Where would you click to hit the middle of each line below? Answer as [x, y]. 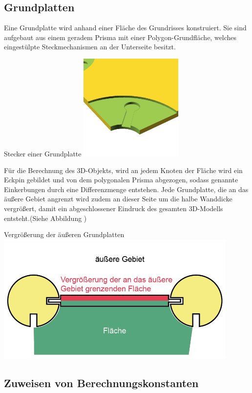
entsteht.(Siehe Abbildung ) [45, 218]
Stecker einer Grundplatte [43, 153]
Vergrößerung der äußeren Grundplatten [64, 234]
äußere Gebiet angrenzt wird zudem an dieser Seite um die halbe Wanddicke [118, 199]
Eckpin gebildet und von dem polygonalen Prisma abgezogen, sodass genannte [121, 180]
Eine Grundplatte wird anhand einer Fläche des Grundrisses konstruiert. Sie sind [125, 28]
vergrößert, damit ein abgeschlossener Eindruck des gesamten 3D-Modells [114, 208]
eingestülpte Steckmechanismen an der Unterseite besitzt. [90, 47]
